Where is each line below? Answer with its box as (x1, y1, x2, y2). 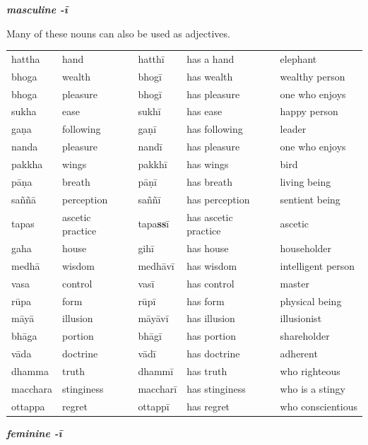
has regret (186, 398, 230, 413)
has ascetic (186, 209, 233, 224)
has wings (186, 157, 229, 171)
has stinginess (186, 381, 246, 396)
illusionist (280, 311, 322, 326)
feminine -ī (6, 425, 62, 440)
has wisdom (186, 258, 237, 273)
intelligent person (280, 258, 355, 273)
